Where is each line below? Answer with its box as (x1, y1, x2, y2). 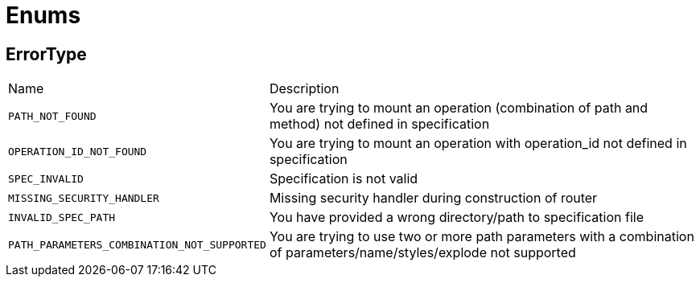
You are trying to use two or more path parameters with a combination (269, 228, 694, 245)
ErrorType (6, 43, 87, 64)
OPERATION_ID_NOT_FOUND (8, 145, 147, 158)
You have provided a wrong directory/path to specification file (269, 209, 644, 226)
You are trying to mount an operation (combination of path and (269, 100, 649, 117)
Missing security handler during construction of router (269, 190, 598, 207)
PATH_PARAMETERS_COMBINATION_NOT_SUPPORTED (8, 238, 266, 251)
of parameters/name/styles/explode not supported (269, 244, 576, 261)
